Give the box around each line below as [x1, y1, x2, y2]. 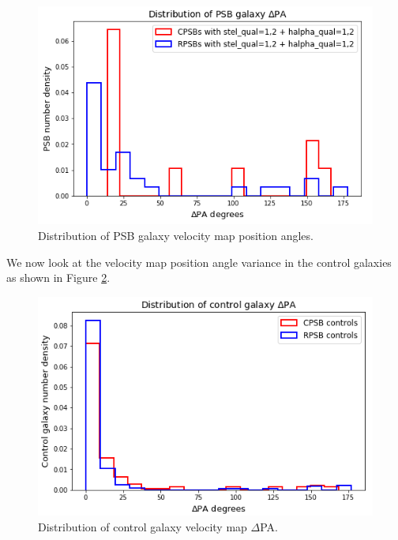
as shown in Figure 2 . [6, 269, 111, 286]
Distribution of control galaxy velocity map [38, 518, 247, 534]
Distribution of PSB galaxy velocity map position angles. [38, 227, 314, 243]
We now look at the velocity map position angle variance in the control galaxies [6, 253, 392, 270]
